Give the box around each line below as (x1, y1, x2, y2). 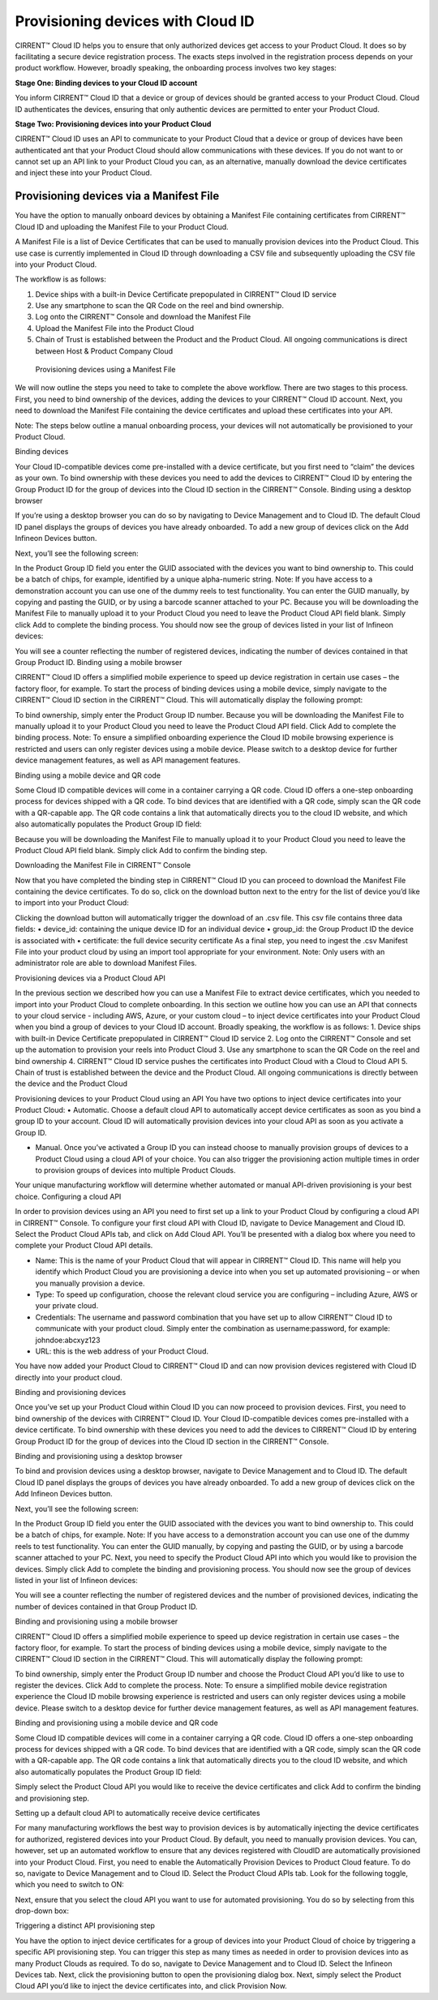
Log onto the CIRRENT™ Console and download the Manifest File (35, 312, 251, 322)
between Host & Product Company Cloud (35, 345, 174, 356)
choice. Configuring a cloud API (15, 1191, 122, 1201)
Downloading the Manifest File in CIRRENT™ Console (15, 861, 191, 870)
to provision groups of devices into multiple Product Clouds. (35, 1165, 236, 1175)
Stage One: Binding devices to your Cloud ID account (15, 78, 198, 88)
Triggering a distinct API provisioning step (15, 1921, 156, 1930)
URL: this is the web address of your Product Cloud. (35, 1346, 208, 1356)
